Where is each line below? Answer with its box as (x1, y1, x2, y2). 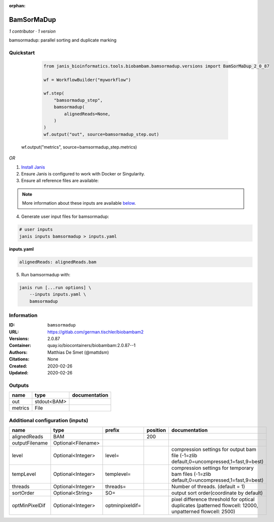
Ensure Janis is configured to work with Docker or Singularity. (21, 171, 146, 176)
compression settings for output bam (171, 446, 256, 453)
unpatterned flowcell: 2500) (171, 508, 236, 515)
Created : (9, 363, 28, 369)
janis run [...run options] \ (19, 285, 91, 290)
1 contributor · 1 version (9, 28, 56, 34)
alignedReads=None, (64, 111, 110, 116)
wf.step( (43, 91, 65, 96)
